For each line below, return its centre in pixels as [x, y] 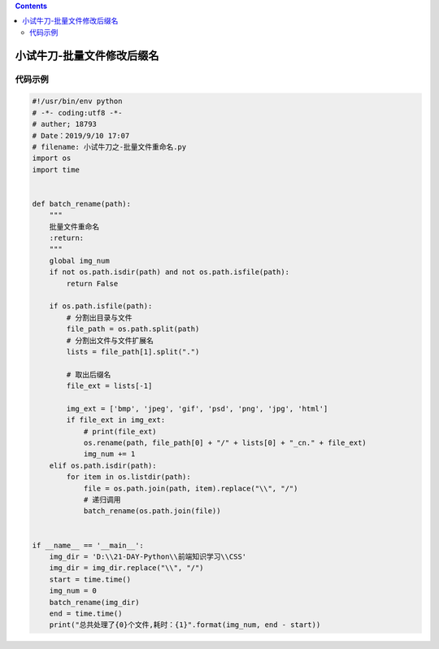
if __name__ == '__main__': [88, 545]
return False [92, 283]
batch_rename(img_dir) [94, 602]
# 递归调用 [102, 500]
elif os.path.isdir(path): [103, 465]
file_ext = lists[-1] [109, 386]
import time [56, 170]
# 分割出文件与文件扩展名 [110, 340]
